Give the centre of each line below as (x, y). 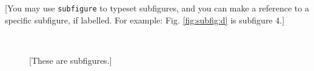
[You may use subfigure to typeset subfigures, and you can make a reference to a (157, 8)
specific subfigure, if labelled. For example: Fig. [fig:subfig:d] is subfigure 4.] (145, 20)
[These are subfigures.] (71, 60)
